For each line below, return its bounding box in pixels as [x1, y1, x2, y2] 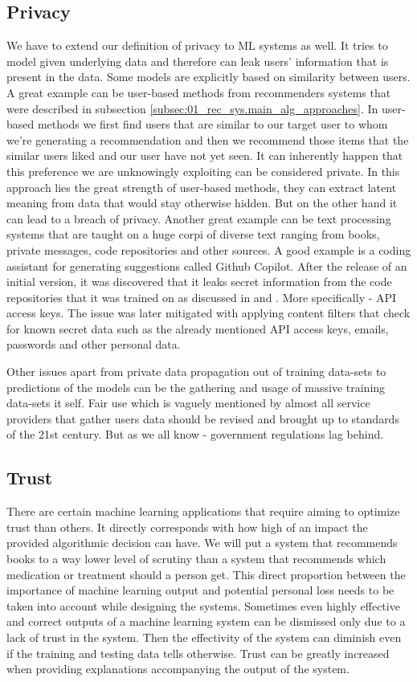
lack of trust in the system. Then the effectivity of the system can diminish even [6, 629, 402, 645]
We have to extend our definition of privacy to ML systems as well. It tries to [6, 37, 388, 54]
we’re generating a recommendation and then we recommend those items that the [6, 131, 409, 148]
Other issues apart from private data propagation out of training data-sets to [6, 363, 386, 380]
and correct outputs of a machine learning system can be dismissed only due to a [6, 613, 406, 630]
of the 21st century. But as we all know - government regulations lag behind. [6, 426, 384, 443]
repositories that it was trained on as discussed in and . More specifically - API [6, 288, 397, 305]
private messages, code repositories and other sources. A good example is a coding [6, 241, 411, 258]
